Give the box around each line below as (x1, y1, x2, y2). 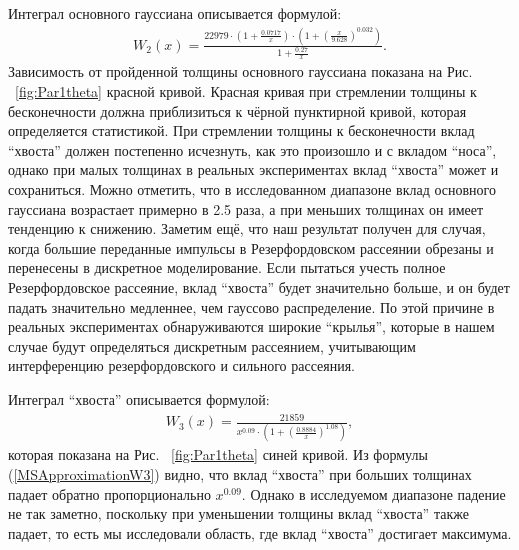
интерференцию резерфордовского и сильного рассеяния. (8, 355, 356, 376)
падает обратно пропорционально (8, 483, 211, 504)
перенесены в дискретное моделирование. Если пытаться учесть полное (8, 257, 446, 278)
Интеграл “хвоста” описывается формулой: (8, 388, 270, 409)
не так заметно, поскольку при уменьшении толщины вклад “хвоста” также (8, 503, 469, 524)
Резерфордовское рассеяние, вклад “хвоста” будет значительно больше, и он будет (8, 277, 510, 298)
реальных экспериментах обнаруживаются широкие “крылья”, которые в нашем (8, 316, 495, 337)
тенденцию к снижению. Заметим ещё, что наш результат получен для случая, (8, 218, 486, 239)
